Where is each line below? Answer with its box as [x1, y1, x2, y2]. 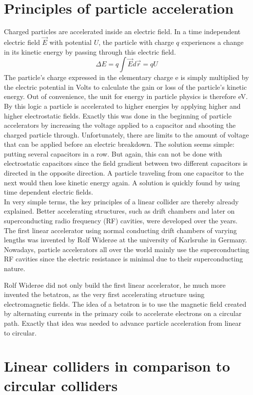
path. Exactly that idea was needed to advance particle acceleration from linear [4, 317, 241, 328]
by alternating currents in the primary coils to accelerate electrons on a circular [4, 308, 242, 318]
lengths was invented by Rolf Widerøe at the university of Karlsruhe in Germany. [4, 235, 247, 245]
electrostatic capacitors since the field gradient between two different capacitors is [4, 158, 248, 168]
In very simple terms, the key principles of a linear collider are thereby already [4, 196, 239, 206]
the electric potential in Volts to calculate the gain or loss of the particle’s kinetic [4, 81, 247, 92]
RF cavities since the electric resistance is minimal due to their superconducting [4, 254, 243, 264]
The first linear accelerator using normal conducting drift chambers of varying [4, 225, 237, 235]
